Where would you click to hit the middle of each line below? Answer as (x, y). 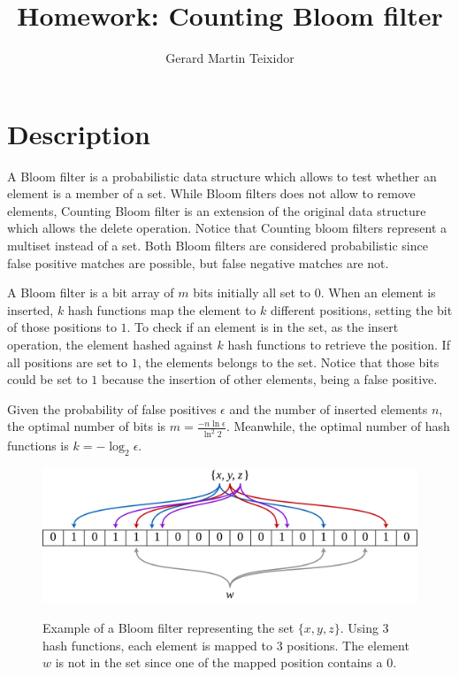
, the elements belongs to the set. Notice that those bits (288, 362)
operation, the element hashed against (110, 344)
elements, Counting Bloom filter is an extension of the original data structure (217, 210)
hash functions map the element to (162, 309)
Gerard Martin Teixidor (230, 58)
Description (79, 133)
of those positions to (62, 327)
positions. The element (348, 645)
